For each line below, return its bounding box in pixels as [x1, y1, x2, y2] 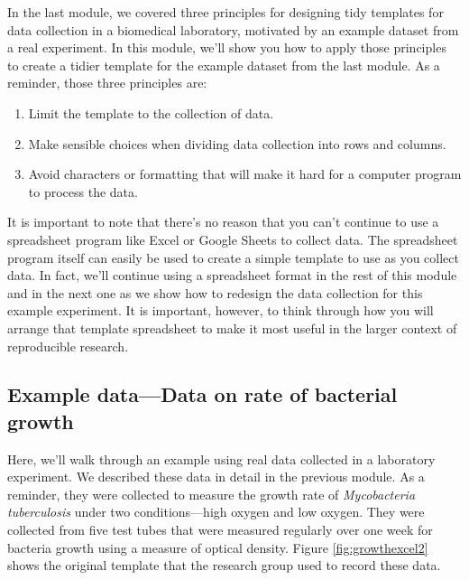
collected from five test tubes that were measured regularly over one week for [7, 520, 433, 539]
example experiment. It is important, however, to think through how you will [7, 301, 434, 320]
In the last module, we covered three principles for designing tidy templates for [7, 3, 444, 21]
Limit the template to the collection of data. [28, 103, 274, 122]
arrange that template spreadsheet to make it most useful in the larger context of [7, 318, 457, 337]
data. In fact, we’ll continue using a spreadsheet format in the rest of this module [7, 266, 457, 285]
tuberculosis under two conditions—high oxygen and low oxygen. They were [7, 502, 425, 521]
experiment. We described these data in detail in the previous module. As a [7, 467, 425, 486]
